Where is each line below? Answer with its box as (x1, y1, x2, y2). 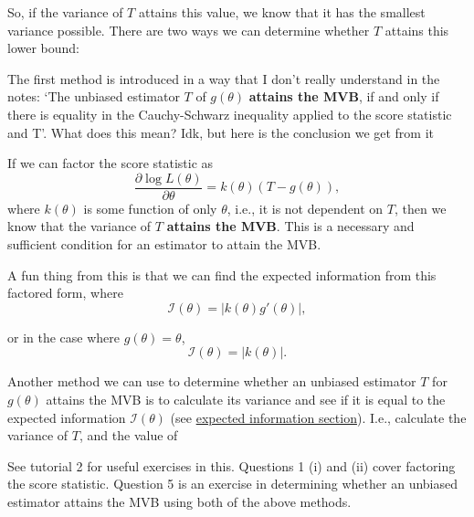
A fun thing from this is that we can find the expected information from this (7, 265, 437, 284)
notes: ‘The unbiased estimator (7, 87, 180, 106)
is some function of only (83, 198, 217, 217)
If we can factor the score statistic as (7, 153, 214, 173)
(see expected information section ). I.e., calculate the (170, 407, 467, 427)
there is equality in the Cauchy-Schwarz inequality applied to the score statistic (7, 104, 452, 123)
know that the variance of (7, 216, 152, 236)
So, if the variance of (7, 3, 123, 21)
